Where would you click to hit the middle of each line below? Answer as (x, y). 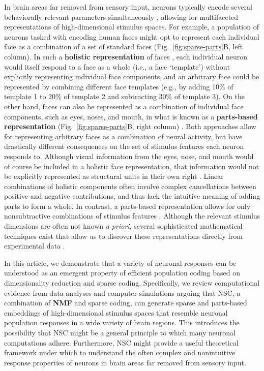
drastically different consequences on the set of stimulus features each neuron (124, 146)
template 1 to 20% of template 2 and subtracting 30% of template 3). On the (124, 96)
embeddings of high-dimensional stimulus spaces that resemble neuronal (116, 312)
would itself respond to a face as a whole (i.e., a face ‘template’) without (117, 66)
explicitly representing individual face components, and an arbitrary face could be (132, 76)
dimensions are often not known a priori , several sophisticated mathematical (123, 226)
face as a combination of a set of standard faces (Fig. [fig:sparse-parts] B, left (124, 47)
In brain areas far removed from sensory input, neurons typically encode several (128, 7)
